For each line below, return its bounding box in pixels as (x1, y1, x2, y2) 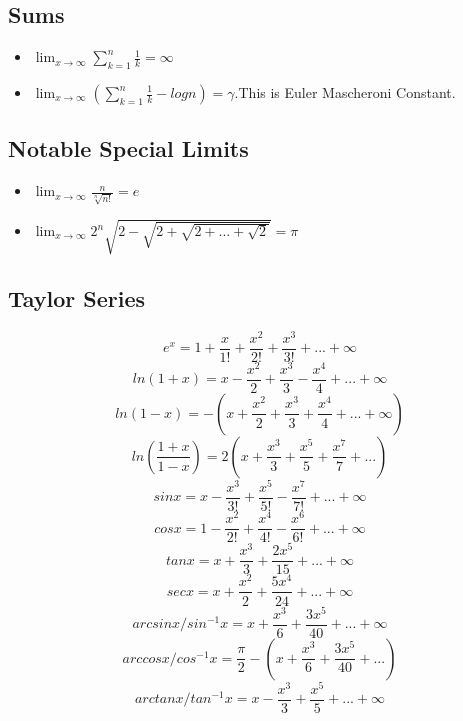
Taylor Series (8, 282, 146, 313)
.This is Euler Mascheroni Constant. (234, 82, 456, 102)
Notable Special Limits (8, 133, 249, 164)
